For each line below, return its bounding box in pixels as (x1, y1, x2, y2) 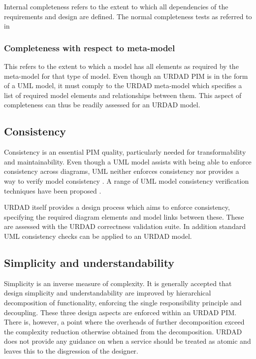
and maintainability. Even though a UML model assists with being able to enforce (4, 156, 252, 166)
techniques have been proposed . (4, 185, 101, 196)
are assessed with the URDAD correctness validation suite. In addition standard (4, 221, 246, 231)
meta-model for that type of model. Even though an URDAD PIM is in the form (4, 70, 248, 81)
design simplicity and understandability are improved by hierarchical (4, 288, 211, 298)
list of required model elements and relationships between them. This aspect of (4, 90, 242, 100)
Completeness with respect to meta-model (4, 41, 175, 54)
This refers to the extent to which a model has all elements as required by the (4, 61, 239, 71)
